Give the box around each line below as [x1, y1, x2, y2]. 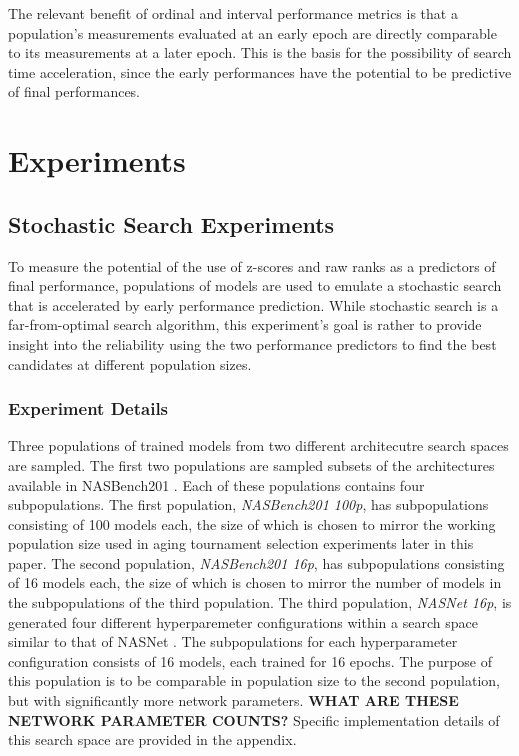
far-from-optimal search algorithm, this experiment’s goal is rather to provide [8, 314, 482, 335]
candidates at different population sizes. [8, 353, 252, 374]
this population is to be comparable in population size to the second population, [8, 670, 500, 691]
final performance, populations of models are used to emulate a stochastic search [8, 275, 502, 296]
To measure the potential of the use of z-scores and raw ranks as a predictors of [8, 255, 496, 276]
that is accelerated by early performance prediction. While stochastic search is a [8, 294, 499, 315]
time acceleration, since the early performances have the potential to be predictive [8, 61, 512, 82]
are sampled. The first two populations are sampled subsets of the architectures [8, 454, 495, 475]
